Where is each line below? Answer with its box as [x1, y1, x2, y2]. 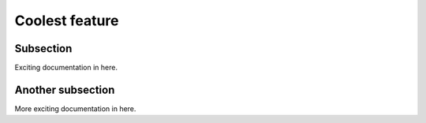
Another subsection [14, 83, 115, 96]
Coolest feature [14, 12, 119, 29]
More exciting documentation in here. [14, 103, 136, 114]
